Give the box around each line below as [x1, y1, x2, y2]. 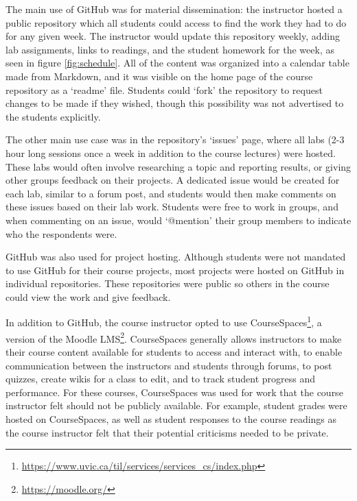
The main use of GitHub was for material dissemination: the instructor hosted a [5, 2, 343, 16]
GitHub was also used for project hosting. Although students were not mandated [5, 249, 346, 264]
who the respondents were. [5, 226, 117, 241]
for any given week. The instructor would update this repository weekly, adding [5, 29, 340, 43]
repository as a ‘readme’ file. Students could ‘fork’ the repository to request [5, 82, 323, 97]
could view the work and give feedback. [5, 289, 171, 304]
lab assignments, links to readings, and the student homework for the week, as [5, 42, 334, 56]
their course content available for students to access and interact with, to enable [5, 344, 343, 358]
